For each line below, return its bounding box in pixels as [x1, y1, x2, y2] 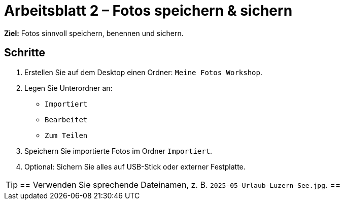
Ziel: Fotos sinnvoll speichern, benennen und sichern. [4, 28, 184, 38]
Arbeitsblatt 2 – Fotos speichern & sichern [4, 2, 293, 19]
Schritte [4, 46, 45, 59]
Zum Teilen [45, 131, 88, 140]
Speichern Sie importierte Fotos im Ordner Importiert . [24, 146, 213, 155]
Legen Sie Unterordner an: [24, 83, 113, 92]
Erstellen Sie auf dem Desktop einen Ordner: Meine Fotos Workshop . [24, 67, 262, 77]
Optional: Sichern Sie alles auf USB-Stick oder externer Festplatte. [24, 162, 246, 171]
